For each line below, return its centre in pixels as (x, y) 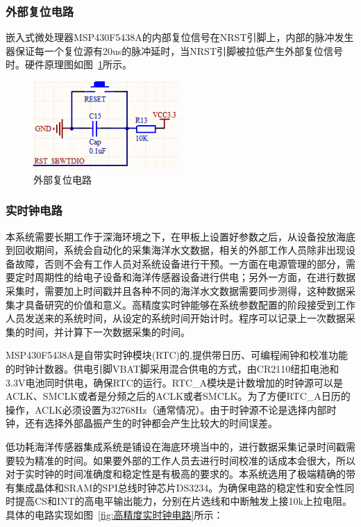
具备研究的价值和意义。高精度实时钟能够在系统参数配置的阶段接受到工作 (190, 304)
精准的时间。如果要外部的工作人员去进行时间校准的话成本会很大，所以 (195, 460)
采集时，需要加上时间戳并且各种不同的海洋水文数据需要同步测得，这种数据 (176, 290)
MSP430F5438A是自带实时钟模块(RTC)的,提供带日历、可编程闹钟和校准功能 (177, 355)
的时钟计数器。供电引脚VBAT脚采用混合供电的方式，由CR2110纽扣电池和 (173, 368)
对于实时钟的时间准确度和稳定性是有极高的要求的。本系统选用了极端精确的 (176, 474)
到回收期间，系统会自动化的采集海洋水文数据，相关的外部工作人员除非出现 (176, 250)
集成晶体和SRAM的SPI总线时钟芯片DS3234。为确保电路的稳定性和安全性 (180, 487)
